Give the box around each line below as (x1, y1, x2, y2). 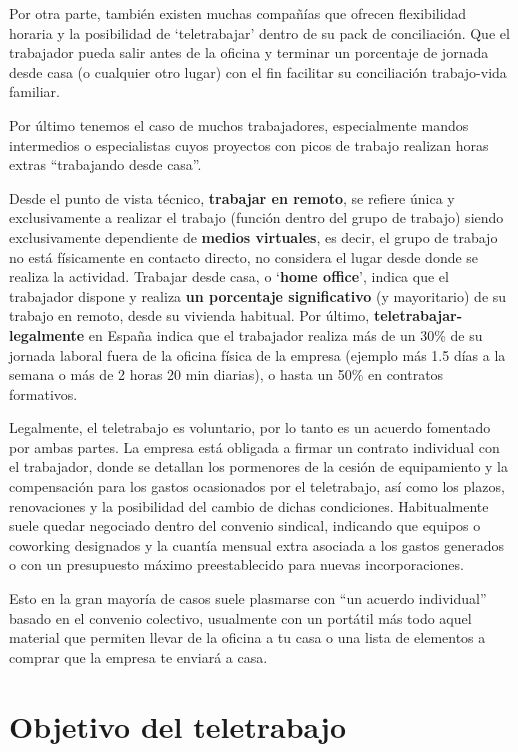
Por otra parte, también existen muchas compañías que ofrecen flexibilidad (9, 3, 467, 23)
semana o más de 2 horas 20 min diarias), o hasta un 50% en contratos (9, 364, 444, 385)
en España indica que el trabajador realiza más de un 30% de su (88, 324, 483, 345)
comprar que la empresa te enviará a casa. (9, 646, 268, 667)
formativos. (9, 383, 78, 404)
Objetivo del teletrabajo (9, 705, 347, 746)
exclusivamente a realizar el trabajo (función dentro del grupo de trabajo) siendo (9, 207, 504, 228)
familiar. (9, 81, 61, 102)
